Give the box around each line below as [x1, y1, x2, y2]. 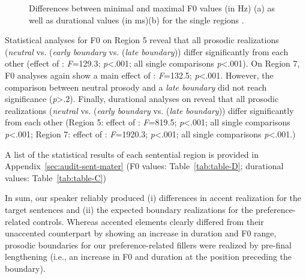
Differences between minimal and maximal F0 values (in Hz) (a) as [29, 2, 275, 14]
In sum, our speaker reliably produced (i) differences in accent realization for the [5, 191, 302, 204]
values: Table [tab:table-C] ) [5, 171, 106, 184]
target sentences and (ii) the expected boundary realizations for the [5, 203, 253, 215]
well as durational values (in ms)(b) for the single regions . [29, 13, 244, 26]
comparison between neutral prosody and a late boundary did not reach [5, 80, 267, 93]
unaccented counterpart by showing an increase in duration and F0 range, [5, 227, 277, 239]
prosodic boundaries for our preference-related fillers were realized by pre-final [5, 238, 292, 251]
